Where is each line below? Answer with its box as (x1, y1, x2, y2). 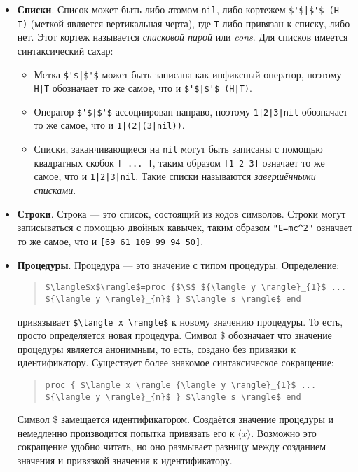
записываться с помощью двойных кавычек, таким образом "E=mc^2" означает (17, 220, 353, 235)
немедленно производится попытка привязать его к (17, 425, 235, 440)
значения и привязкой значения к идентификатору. (17, 453, 233, 468)
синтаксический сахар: (17, 43, 113, 57)
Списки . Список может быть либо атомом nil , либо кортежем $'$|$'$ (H (17, 2, 339, 16)
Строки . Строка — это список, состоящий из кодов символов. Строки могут (17, 206, 346, 221)
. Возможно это (251, 425, 317, 440)
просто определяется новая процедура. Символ (17, 328, 217, 342)
